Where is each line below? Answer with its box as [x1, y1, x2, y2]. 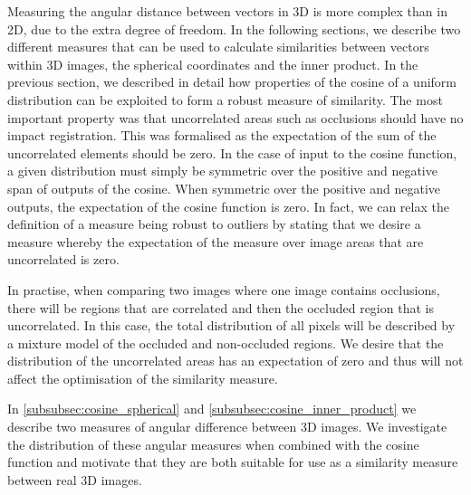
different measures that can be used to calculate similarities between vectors [7, 37, 429, 56]
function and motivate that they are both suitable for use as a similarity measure [7, 452, 458, 471]
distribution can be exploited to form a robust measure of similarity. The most [7, 90, 443, 109]
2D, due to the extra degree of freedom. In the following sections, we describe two [7, 19, 461, 38]
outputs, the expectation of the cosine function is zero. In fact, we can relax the [7, 196, 449, 215]
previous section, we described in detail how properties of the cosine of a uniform [7, 72, 457, 91]
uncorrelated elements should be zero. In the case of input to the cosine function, [7, 143, 457, 162]
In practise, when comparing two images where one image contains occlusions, [7, 280, 440, 299]
